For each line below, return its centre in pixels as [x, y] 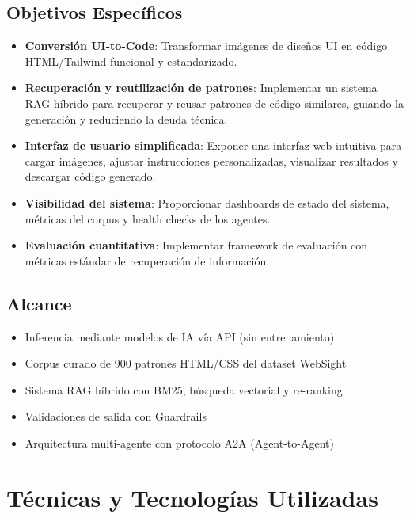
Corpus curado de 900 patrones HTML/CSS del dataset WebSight [186, 363]
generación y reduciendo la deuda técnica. [126, 118]
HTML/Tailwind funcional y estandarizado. [131, 61]
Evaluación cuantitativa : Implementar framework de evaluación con [196, 245]
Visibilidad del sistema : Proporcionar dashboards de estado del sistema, [207, 202]
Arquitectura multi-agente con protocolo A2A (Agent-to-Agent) [179, 442]
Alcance [39, 303]
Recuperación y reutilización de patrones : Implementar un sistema [201, 88]
